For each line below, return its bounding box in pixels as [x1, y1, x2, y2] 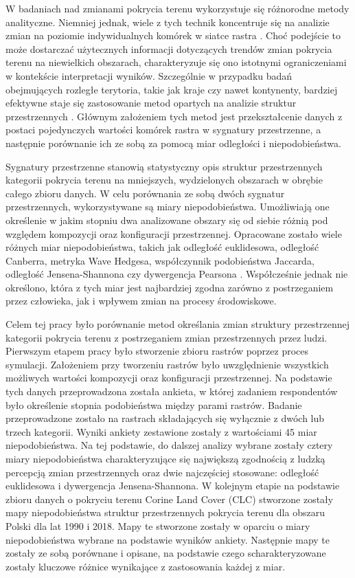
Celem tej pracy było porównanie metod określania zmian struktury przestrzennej [5, 317, 350, 331]
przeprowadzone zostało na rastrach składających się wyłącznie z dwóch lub [5, 411, 325, 425]
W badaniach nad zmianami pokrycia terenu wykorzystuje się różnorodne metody [5, 1, 350, 15]
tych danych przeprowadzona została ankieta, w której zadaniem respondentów [5, 384, 338, 399]
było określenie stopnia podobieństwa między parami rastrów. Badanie [5, 397, 302, 412]
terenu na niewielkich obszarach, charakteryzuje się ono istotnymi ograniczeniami [5, 55, 347, 69]
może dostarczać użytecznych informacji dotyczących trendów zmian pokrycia [5, 41, 332, 56]
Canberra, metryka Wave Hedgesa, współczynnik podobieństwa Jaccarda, [5, 253, 314, 267]
